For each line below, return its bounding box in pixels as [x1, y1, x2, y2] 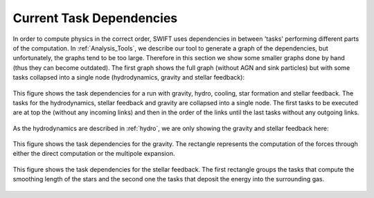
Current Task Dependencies [12, 10, 178, 26]
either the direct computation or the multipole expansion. [12, 150, 175, 158]
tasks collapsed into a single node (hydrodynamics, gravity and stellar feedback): [12, 73, 245, 82]
